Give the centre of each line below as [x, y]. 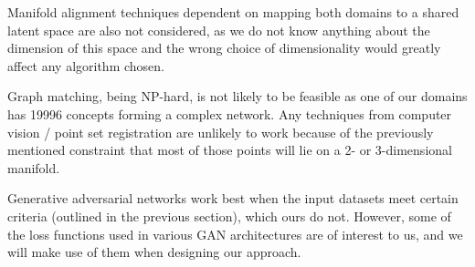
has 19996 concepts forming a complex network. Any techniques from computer [230, 113]
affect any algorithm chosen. [86, 65]
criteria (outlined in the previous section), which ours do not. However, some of [229, 216]
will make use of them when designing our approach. [154, 252]
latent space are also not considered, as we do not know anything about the [219, 30]
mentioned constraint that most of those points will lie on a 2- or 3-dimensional [230, 150]
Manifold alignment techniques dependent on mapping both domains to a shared [233, 12]
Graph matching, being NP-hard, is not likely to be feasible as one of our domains [237, 96]
